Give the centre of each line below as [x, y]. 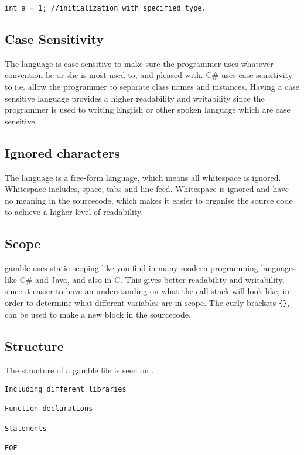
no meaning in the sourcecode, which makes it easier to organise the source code [149, 200]
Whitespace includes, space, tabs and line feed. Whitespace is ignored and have [147, 189]
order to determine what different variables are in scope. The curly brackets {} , [147, 302]
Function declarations [49, 409]
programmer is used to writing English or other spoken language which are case [148, 109]
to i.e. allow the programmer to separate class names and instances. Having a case [152, 87]
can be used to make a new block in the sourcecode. [98, 314]
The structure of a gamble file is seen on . [79, 370]
